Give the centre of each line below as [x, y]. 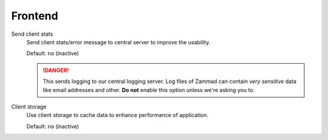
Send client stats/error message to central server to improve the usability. [118, 42]
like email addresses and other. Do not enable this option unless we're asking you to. [149, 90]
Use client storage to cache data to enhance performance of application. [118, 115]
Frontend [35, 16]
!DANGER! [56, 70]
